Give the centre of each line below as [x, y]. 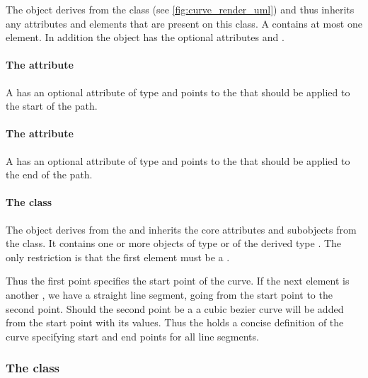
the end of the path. [49, 174]
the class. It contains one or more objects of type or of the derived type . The [174, 243]
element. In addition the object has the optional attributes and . [145, 37]
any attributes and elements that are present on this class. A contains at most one [184, 23]
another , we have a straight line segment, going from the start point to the [169, 294]
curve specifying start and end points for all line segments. [132, 336]
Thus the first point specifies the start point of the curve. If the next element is [178, 281]
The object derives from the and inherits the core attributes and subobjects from [181, 229]
